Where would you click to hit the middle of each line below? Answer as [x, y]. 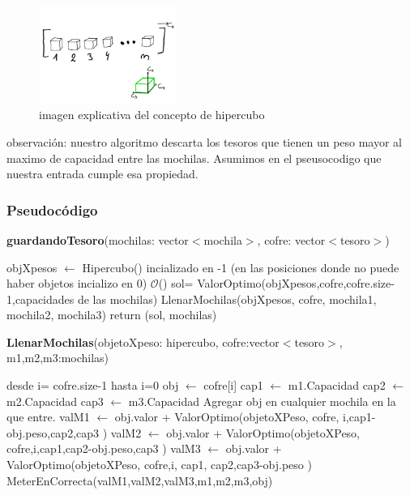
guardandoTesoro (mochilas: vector [98, 239]
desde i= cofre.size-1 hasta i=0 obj [93, 385]
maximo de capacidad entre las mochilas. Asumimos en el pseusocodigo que [194, 158]
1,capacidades [41, 299]
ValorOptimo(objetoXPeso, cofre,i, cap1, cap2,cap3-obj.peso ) [159, 465]
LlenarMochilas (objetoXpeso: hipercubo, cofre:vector [143, 341]
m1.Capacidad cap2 [337, 385]
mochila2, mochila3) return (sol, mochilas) [112, 315]
